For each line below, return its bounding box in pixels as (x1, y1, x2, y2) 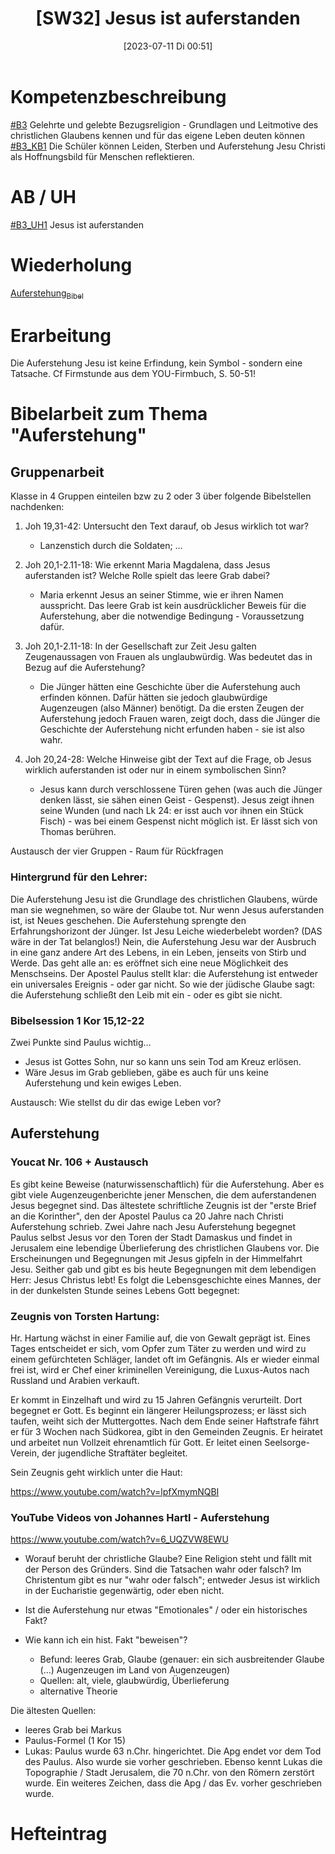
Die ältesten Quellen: (10, 1705, 97, 1717)
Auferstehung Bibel (10, 287, 84, 301)
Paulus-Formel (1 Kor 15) (24, 1735, 127, 1747)
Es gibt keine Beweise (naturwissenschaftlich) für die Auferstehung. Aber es (10, 1178, 325, 1190)
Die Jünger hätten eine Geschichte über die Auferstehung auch (39, 681, 301, 693)
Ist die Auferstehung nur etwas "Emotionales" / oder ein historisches (24, 1604, 308, 1616)
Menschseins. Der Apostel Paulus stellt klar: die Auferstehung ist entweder (10, 967, 318, 979)
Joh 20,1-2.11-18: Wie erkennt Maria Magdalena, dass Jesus (24, 559, 271, 571)
